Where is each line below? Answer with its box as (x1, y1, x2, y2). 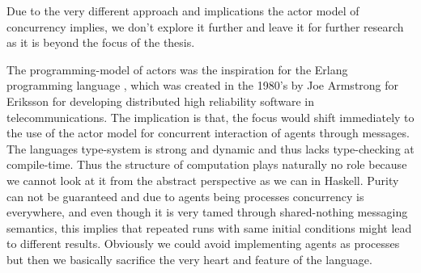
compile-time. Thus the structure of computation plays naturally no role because (6, 156, 407, 173)
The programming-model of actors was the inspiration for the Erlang (6, 61, 348, 78)
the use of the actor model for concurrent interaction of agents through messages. (6, 124, 410, 141)
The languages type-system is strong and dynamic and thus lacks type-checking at (6, 140, 415, 157)
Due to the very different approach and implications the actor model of (6, 2, 359, 19)
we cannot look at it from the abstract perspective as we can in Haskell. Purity (6, 171, 399, 188)
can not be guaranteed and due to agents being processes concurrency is (6, 187, 364, 204)
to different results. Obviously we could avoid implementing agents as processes (6, 235, 400, 252)
